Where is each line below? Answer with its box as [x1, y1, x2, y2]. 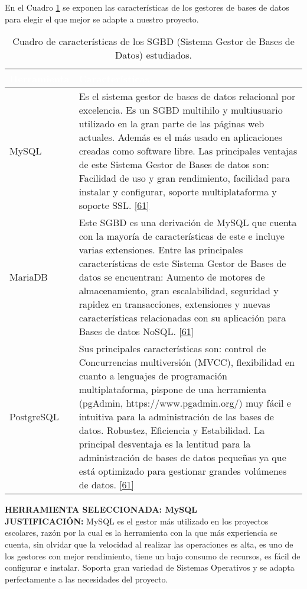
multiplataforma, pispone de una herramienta [79, 382, 267, 397]
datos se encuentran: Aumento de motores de [79, 270, 265, 284]
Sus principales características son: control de [79, 342, 266, 356]
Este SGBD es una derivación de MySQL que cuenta [79, 215, 297, 230]
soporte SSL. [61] [79, 198, 149, 213]
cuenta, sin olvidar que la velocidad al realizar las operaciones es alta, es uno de [5, 537, 293, 550]
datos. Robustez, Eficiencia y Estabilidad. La [79, 423, 265, 437]
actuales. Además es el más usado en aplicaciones [79, 130, 283, 144]
